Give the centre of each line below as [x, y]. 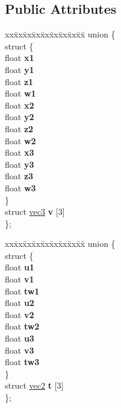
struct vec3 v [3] [35, 212]
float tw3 [22, 362]
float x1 [20, 58]
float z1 [19, 81]
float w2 [20, 140]
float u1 [20, 267]
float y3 [20, 164]
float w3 [20, 187]
